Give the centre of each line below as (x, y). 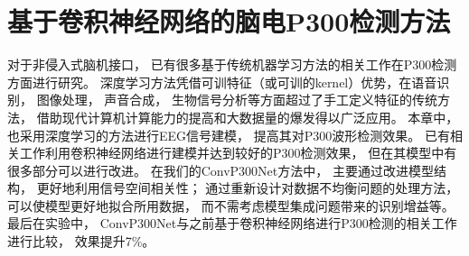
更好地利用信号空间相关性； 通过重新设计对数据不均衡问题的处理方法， (248, 188)
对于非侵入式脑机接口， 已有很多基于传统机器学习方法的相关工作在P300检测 (232, 64)
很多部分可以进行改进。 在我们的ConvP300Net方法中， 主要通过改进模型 (220, 170)
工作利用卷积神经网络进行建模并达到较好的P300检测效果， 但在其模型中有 (238, 153)
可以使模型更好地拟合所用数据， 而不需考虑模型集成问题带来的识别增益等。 (231, 205)
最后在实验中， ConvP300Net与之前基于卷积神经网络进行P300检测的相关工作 (232, 223)
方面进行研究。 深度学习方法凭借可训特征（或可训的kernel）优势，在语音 (222, 82)
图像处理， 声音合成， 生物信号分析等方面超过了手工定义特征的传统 (237, 100)
